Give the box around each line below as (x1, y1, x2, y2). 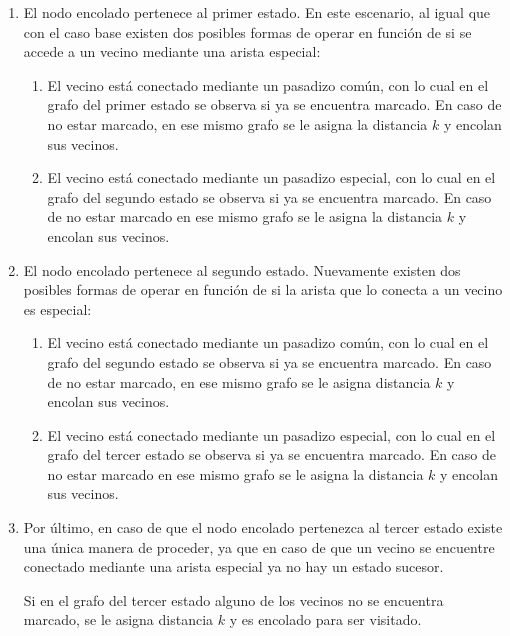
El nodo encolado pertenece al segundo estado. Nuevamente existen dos (23, 259, 461, 280)
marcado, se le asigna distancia (23, 609, 214, 630)
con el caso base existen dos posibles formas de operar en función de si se (23, 21, 472, 42)
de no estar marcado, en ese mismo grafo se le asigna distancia (47, 371, 431, 392)
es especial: (23, 298, 92, 319)
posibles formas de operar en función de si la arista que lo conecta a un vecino (23, 279, 503, 300)
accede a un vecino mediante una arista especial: (23, 41, 321, 62)
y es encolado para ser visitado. (229, 609, 422, 630)
